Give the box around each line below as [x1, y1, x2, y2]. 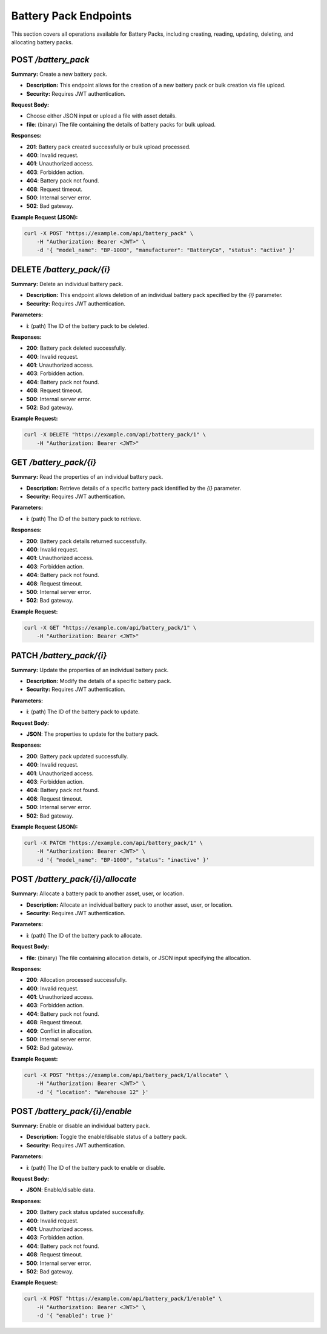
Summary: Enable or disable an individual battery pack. [11, 1122, 151, 1130]
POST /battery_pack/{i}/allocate [11, 874, 137, 884]
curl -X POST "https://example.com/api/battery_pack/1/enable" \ [24, 1295, 222, 1302]
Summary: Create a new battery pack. [11, 70, 108, 78]
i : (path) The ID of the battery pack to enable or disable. [26, 1164, 166, 1171]
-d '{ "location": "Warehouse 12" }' [36, 1089, 149, 1095]
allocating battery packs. [11, 38, 73, 45]
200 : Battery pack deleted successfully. [26, 344, 127, 352]
